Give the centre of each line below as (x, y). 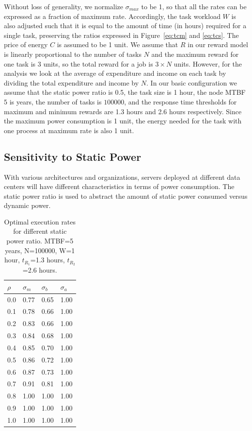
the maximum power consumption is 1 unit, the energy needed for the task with (123, 121)
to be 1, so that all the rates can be (194, 6)
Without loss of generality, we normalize (64, 6)
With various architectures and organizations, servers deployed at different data (122, 177)
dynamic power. (27, 205)
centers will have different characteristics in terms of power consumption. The (119, 186)
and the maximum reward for (195, 54)
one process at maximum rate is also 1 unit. (69, 130)
